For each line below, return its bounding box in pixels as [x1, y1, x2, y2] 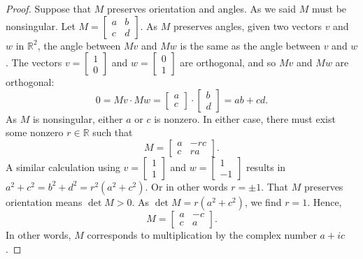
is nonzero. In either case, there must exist [154, 111, 336, 126]
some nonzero [6, 125, 64, 140]
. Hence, [307, 194, 342, 209]
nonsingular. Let [6, 18, 76, 33]
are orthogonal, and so [180, 55, 276, 70]
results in [245, 159, 286, 174]
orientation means [6, 194, 83, 209]
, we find [244, 194, 282, 209]
